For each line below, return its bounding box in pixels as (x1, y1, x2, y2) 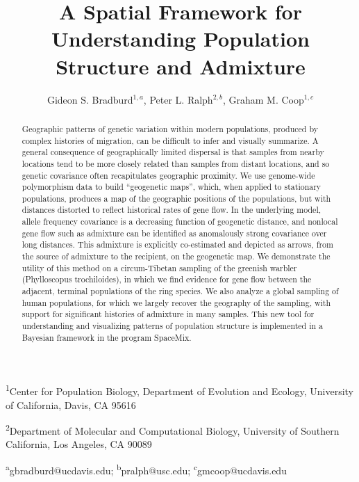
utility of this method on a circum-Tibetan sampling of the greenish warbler (22, 262, 297, 273)
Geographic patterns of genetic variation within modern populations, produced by (22, 122, 318, 134)
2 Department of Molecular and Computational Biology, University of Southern (6, 421, 340, 437)
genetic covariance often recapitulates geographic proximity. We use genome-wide (22, 169, 315, 181)
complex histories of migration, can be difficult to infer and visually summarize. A (22, 134, 319, 146)
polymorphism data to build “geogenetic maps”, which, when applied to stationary (22, 181, 322, 193)
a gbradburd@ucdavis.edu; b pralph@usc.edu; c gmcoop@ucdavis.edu (6, 461, 287, 477)
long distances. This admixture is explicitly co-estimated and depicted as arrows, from (22, 239, 333, 250)
